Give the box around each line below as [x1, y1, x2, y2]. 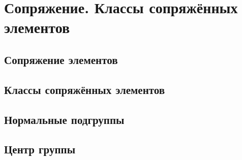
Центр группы [4, 141, 76, 157]
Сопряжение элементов [4, 51, 118, 67]
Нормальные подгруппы [4, 111, 125, 127]
